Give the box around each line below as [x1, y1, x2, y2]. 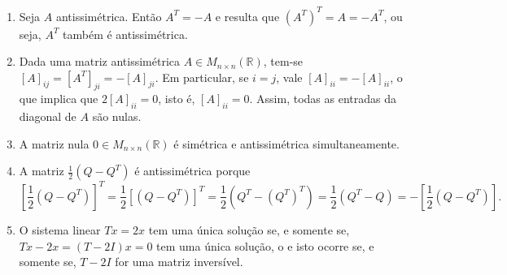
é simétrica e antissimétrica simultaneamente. [173, 135, 400, 152]
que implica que [19, 90, 98, 107]
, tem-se [263, 53, 304, 70]
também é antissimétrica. [63, 25, 188, 42]
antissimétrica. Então [55, 7, 162, 24]
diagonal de [19, 108, 76, 125]
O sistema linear [19, 221, 101, 238]
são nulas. [92, 108, 142, 125]
